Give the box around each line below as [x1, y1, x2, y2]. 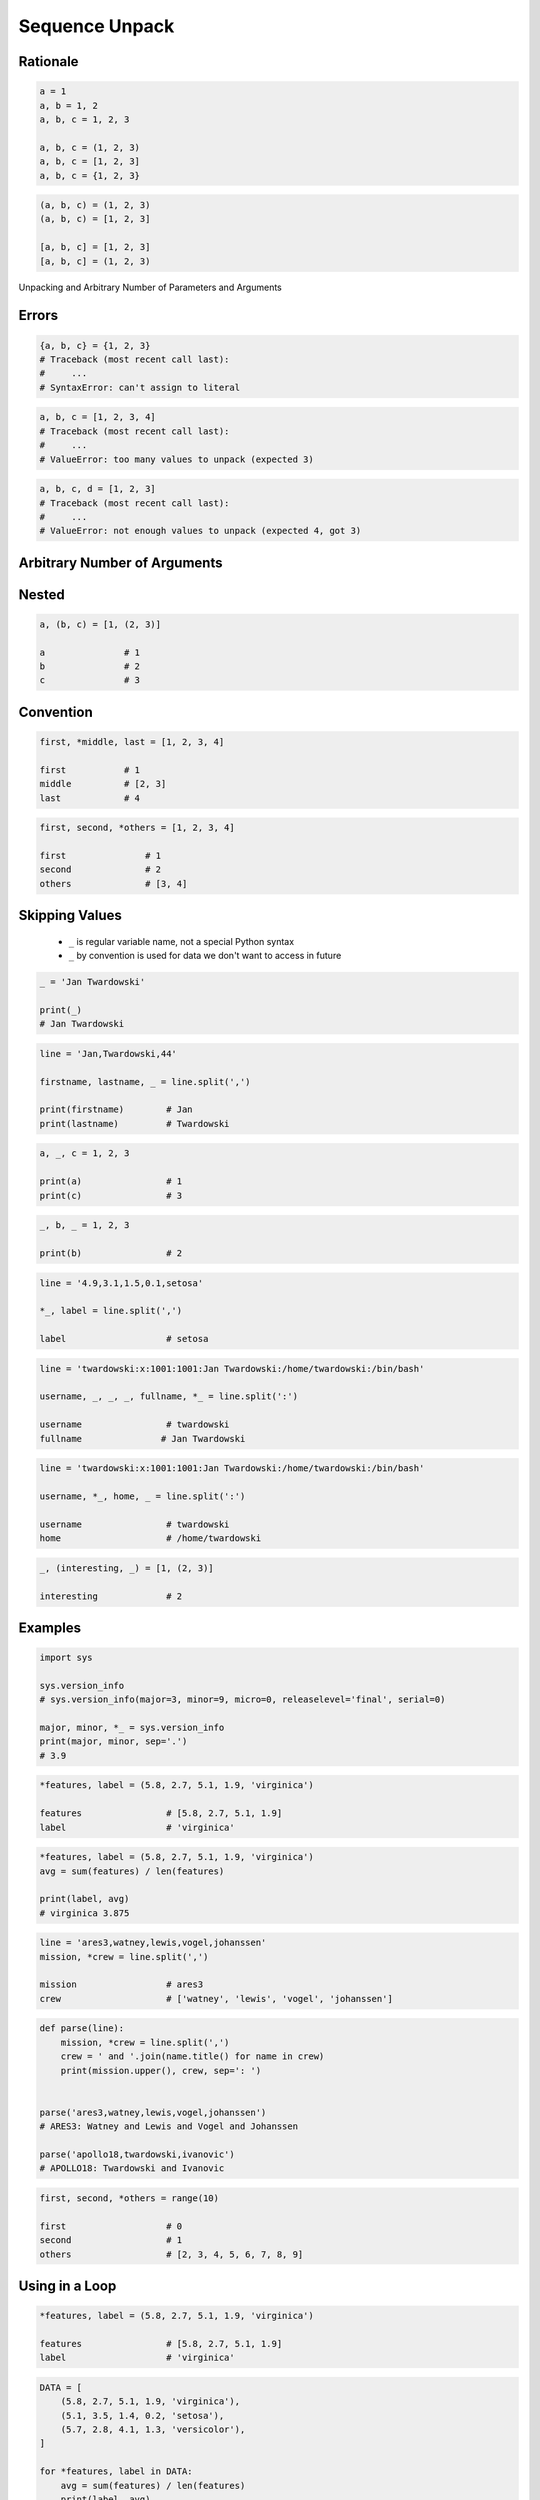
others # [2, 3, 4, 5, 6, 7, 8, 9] [39, 2248, 304, 2260]
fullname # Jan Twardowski [39, 1433, 246, 1444]
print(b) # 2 [39, 1247, 183, 1259]
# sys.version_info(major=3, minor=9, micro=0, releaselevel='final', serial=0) [39, 1694, 446, 1705]
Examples [18, 1619, 82, 1636]
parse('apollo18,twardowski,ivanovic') [39, 2148, 235, 2160]
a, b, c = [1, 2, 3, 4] [39, 411, 157, 423]
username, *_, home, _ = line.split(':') [39, 1490, 246, 1502]
